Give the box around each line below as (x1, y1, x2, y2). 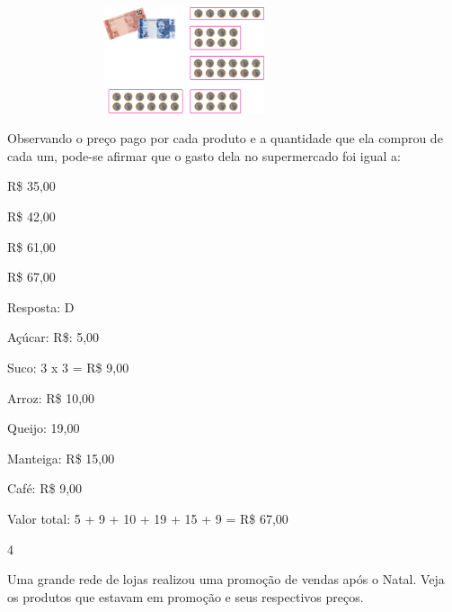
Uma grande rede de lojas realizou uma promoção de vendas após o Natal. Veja (7, 570, 445, 589)
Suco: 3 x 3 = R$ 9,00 (7, 357, 129, 376)
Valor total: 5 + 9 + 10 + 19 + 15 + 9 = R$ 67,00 (7, 508, 288, 527)
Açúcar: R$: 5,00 (7, 328, 100, 346)
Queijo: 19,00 (7, 418, 80, 437)
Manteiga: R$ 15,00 (7, 448, 115, 467)
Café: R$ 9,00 (7, 479, 83, 498)
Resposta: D (7, 297, 75, 316)
